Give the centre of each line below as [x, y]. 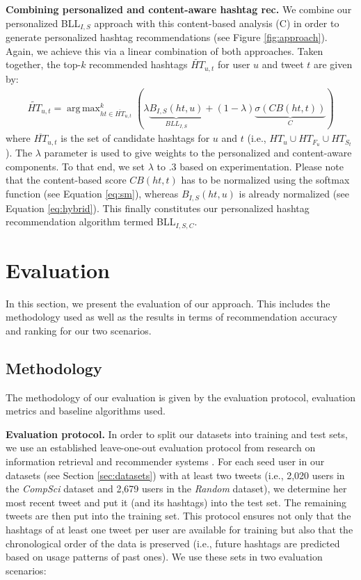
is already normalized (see [294, 194]
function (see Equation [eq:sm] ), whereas [92, 194]
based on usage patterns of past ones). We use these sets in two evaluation [164, 557]
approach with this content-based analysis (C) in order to [217, 23]
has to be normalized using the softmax [265, 180]
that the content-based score [66, 180]
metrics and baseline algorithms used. [86, 411]
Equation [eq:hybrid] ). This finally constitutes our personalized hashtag [158, 208]
